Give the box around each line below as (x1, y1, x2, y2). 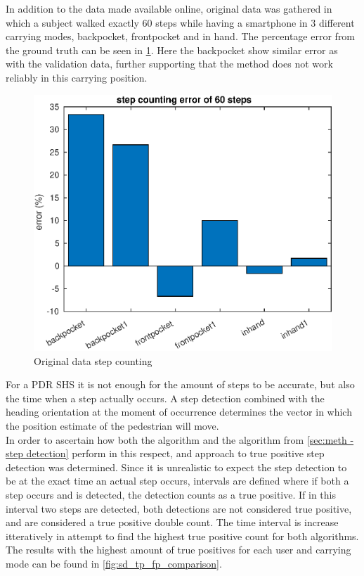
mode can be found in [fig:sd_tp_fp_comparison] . (6, 556, 222, 570)
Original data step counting (34, 353, 152, 368)
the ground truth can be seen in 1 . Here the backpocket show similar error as (6, 42, 338, 57)
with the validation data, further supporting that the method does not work (6, 56, 333, 71)
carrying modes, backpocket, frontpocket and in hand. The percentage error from (6, 29, 356, 44)
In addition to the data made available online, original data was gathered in (6, 1, 332, 15)
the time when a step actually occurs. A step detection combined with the (6, 390, 325, 405)
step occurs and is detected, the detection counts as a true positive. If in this (6, 487, 336, 501)
